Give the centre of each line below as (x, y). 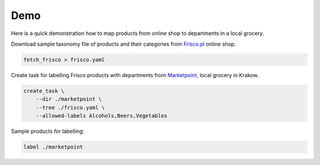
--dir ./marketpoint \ (69, 99)
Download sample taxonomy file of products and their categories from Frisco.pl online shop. (124, 44)
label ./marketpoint (53, 147)
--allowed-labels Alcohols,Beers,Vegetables (102, 116)
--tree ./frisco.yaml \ (70, 107)
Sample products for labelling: (48, 131)
